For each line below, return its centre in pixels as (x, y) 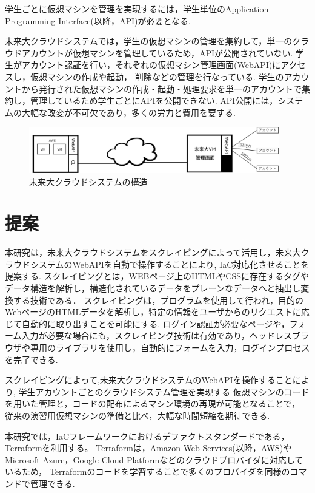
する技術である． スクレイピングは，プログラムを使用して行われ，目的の (158, 300)
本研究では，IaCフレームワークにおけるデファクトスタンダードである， (147, 436)
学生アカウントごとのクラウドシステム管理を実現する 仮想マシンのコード (164, 391)
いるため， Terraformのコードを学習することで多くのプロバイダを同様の (148, 471)
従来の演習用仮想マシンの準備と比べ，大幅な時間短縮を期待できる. (138, 415)
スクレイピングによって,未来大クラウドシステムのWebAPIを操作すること (149, 380)
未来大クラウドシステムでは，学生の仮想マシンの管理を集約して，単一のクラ (157, 41)
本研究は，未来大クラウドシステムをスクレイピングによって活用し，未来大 (153, 252)
